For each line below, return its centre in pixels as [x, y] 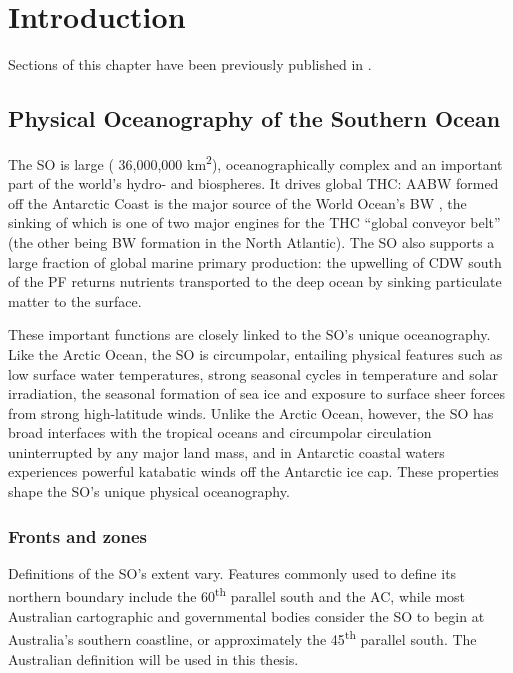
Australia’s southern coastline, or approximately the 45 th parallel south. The [242, 637]
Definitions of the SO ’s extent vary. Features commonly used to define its [232, 572]
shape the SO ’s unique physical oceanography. [149, 491]
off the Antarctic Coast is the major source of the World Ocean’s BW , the [237, 202]
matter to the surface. [75, 300]
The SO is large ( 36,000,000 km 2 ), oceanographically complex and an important [255, 162]
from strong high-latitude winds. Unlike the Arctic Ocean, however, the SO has [251, 412]
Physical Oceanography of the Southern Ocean [254, 118]
